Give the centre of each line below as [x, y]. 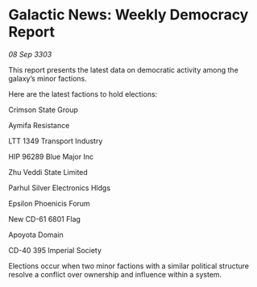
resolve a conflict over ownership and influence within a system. [115, 274]
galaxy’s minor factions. [48, 78]
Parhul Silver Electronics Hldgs [60, 188]
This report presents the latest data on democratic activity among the [124, 69]
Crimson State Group [44, 110]
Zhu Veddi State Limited [48, 172]
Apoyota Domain [36, 235]
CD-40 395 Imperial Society [55, 250]
